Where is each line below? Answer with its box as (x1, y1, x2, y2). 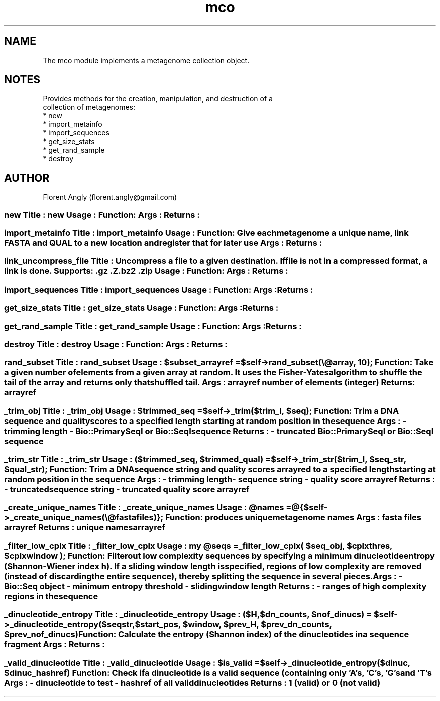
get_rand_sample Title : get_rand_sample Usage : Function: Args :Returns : (4, 321, 302, 331)
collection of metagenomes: (43, 103, 136, 112)
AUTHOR (4, 171, 50, 184)
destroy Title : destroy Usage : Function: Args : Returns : (4, 339, 228, 349)
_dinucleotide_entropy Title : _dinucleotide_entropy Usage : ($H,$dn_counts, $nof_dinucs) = (4, 609, 372, 620)
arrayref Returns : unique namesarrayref (4, 522, 165, 533)
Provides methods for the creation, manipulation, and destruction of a (43, 94, 273, 103)
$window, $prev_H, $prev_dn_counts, (182, 619, 332, 630)
